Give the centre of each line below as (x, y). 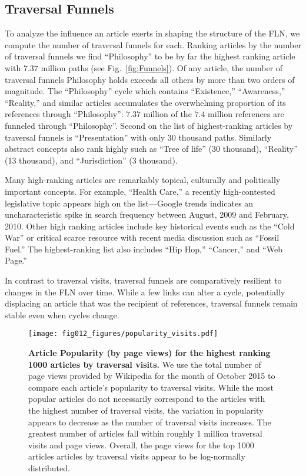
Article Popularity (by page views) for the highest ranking (149, 353)
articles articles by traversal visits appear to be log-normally (137, 456)
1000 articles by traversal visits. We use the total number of (145, 364)
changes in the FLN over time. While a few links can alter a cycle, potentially (145, 292)
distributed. (49, 468)
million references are (246, 114)
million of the (167, 114)
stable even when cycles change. (62, 314)
